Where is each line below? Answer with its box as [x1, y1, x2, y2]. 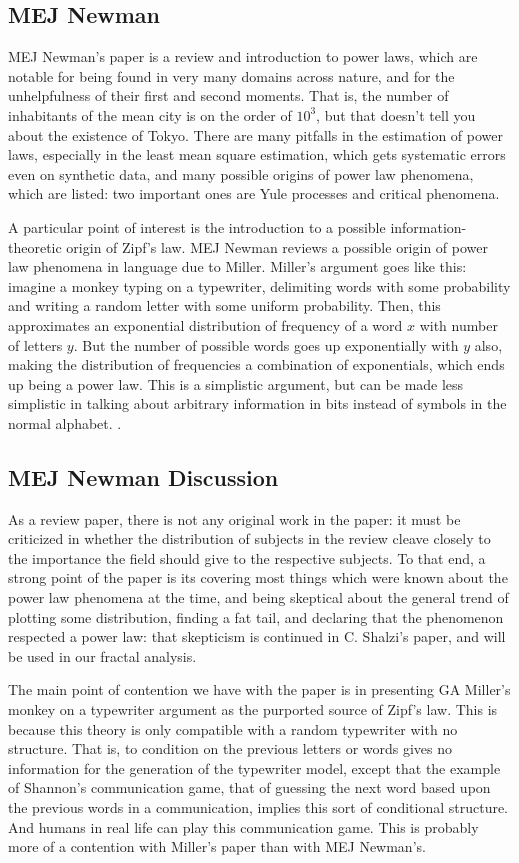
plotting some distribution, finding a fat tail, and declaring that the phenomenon [8, 606, 504, 627]
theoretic [8, 236, 62, 257]
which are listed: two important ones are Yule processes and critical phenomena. [8, 183, 500, 204]
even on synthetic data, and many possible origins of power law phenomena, [8, 163, 474, 184]
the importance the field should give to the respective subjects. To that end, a [8, 547, 486, 568]
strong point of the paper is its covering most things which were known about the [8, 567, 508, 588]
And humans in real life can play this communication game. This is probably [8, 816, 479, 837]
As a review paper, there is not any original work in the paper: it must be [8, 508, 461, 529]
